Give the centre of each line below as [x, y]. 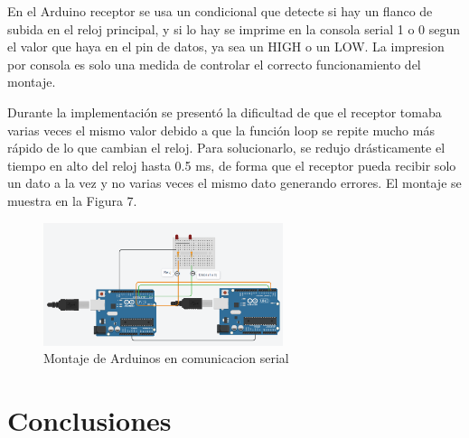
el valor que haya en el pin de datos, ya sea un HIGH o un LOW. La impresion [226, 47]
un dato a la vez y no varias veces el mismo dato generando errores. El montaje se [234, 183]
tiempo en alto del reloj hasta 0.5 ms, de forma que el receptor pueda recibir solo [232, 165]
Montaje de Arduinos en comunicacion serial [166, 358]
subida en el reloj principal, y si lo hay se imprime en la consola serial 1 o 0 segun [234, 28]
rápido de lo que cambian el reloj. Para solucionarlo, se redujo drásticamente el [226, 148]
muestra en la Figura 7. [72, 200]
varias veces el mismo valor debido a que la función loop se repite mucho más [221, 130]
